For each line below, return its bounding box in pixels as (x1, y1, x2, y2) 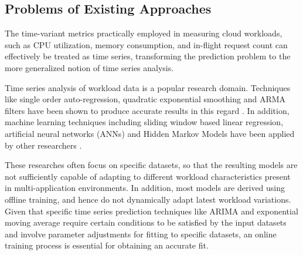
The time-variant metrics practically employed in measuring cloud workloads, (5, 27, 282, 39)
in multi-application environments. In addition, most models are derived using (5, 182, 285, 194)
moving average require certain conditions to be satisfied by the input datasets (5, 216, 287, 229)
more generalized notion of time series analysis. (5, 61, 174, 73)
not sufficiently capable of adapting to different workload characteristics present (5, 170, 291, 182)
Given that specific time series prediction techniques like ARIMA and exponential (5, 204, 298, 217)
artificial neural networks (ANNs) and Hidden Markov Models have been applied (5, 127, 295, 139)
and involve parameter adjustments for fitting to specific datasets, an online (5, 227, 277, 240)
